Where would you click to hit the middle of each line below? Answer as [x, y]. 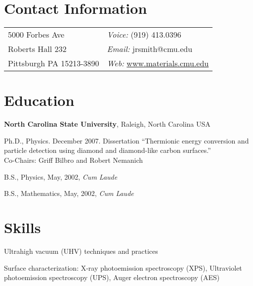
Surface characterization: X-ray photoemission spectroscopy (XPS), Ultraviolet [123, 267]
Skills [22, 227]
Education [39, 100]
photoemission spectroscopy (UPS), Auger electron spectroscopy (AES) [112, 277]
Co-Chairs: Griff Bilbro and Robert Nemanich [74, 160]
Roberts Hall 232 [37, 49]
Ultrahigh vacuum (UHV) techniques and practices [81, 251]
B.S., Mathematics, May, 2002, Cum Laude [69, 193]
